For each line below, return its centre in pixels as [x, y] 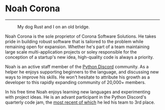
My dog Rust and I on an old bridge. [54, 27]
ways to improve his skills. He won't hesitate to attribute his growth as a [78, 77]
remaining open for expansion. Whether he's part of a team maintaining [77, 47]
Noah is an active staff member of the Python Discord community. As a [77, 66]
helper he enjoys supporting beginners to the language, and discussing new [82, 72]
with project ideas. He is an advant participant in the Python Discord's [76, 97]
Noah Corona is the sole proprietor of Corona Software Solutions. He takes [81, 36]
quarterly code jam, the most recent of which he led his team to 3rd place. [80, 102]
